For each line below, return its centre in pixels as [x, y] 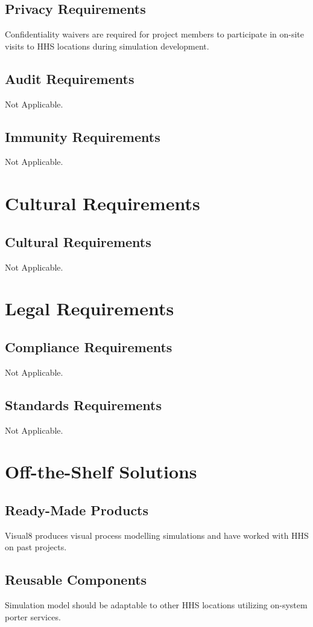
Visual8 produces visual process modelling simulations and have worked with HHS [157, 535]
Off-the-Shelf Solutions [101, 471]
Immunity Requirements [83, 136]
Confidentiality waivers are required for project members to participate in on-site [154, 34]
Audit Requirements [70, 78]
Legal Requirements [90, 308]
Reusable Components [76, 580]
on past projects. [36, 547]
